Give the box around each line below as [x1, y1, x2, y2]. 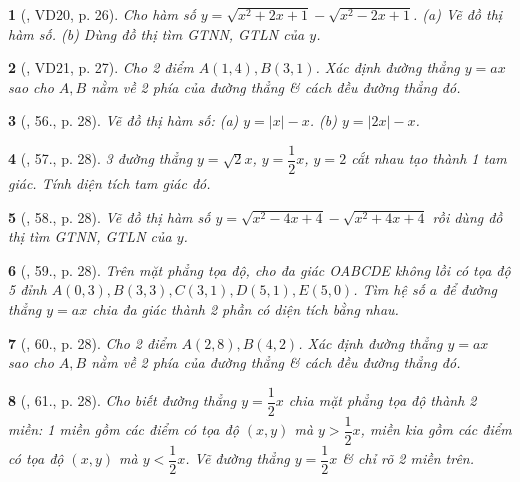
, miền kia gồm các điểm [360, 419, 512, 440]
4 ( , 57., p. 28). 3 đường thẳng [8, 148, 193, 169]
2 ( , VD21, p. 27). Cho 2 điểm [8, 57, 194, 78]
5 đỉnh [8, 279, 47, 300]
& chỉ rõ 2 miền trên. [342, 448, 475, 469]
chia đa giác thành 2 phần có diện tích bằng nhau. [92, 299, 399, 319]
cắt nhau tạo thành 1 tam [351, 148, 507, 169]
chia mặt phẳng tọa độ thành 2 [288, 390, 477, 411]
